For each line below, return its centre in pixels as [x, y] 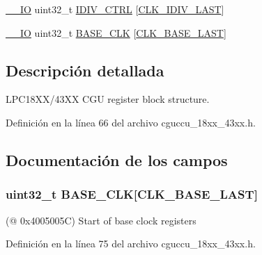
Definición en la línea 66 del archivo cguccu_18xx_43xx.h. [131, 122]
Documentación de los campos [117, 159]
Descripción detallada [85, 70]
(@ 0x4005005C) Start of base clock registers [101, 220]
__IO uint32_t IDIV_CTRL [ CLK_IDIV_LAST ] [115, 9]
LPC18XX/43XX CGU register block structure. [108, 99]
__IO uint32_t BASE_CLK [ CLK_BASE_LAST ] [116, 32]
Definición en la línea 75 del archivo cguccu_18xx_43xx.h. [131, 244]
